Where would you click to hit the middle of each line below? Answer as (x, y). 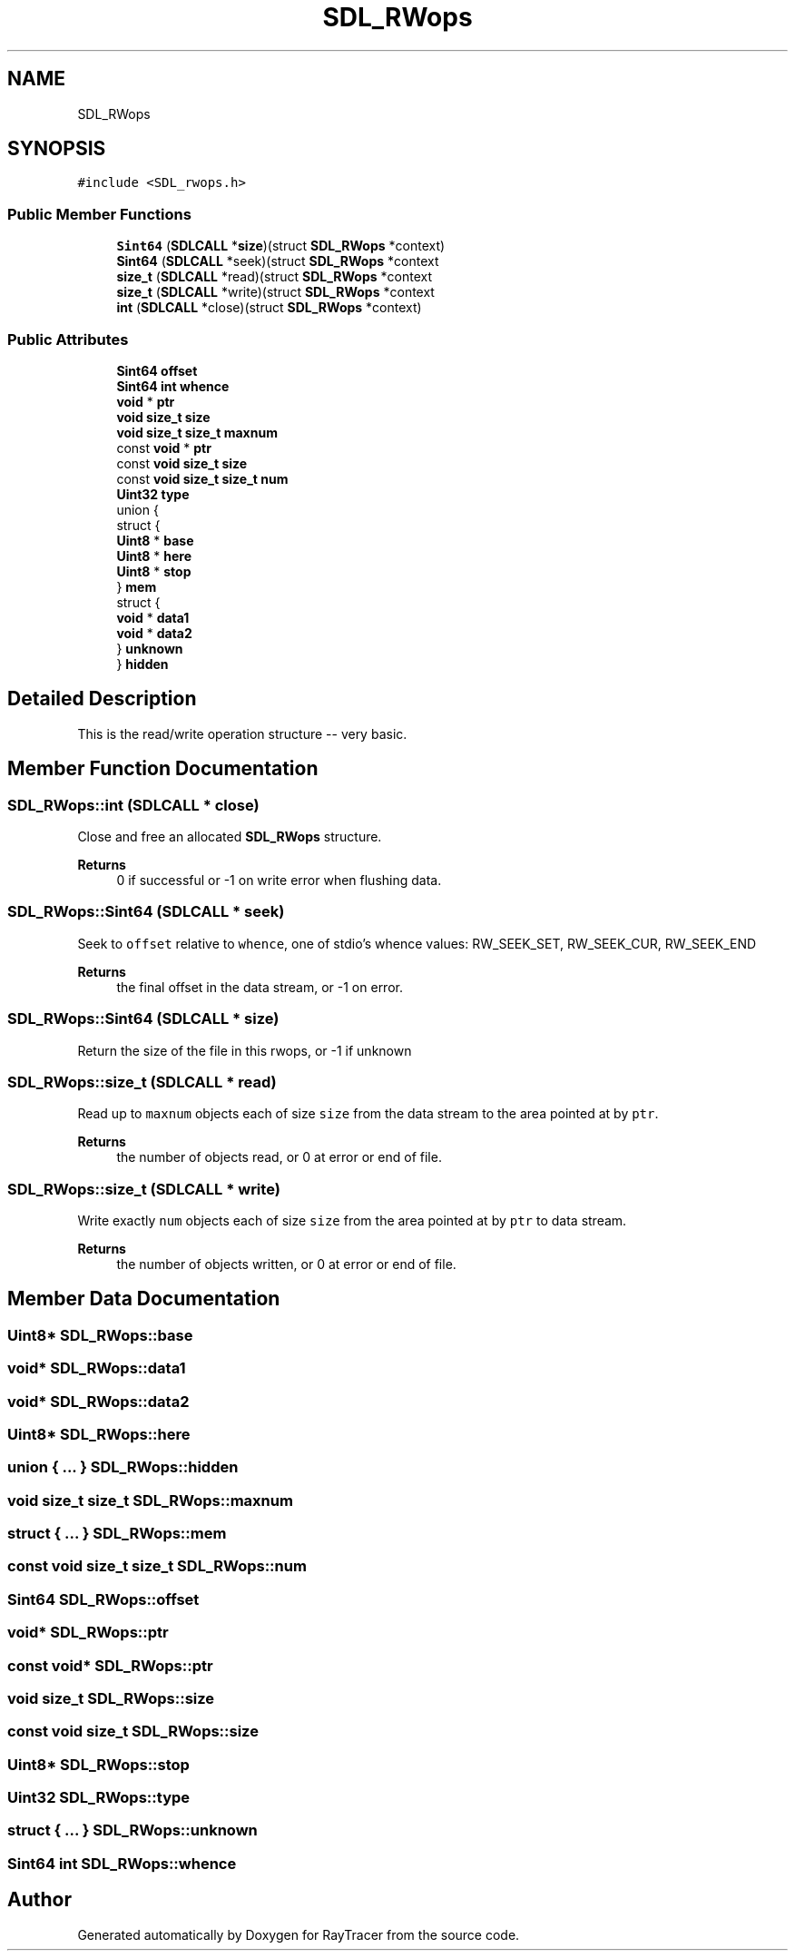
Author (39, 1900)
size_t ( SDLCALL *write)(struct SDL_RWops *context (275, 292)
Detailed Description (102, 699)
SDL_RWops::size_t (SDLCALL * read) (142, 1082)
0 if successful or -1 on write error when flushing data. (279, 880)
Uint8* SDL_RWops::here (99, 1434)
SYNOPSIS (57, 149)
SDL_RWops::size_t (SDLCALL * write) (144, 1189)
